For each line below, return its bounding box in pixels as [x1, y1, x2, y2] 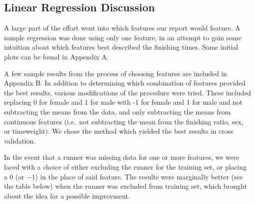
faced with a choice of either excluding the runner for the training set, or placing [4, 161, 247, 172]
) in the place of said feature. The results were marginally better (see [35, 171, 243, 181]
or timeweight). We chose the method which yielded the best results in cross [4, 126, 233, 136]
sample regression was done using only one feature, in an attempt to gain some [4, 32, 242, 42]
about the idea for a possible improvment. [4, 190, 130, 201]
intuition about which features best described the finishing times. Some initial [4, 42, 238, 52]
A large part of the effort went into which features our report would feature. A [4, 23, 241, 33]
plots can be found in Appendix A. [4, 51, 109, 61]
